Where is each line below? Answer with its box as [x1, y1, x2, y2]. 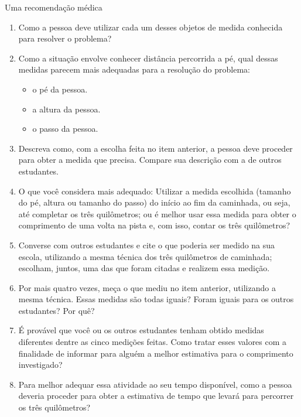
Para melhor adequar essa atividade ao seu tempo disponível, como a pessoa [18, 378, 292, 390]
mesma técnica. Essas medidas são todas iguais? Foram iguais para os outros [18, 293, 294, 305]
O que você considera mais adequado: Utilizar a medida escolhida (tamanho [18, 184, 291, 197]
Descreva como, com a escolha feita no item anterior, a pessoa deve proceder [18, 142, 293, 154]
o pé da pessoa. [32, 83, 88, 95]
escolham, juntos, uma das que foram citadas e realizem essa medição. [18, 262, 270, 274]
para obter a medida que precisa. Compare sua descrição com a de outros [18, 153, 282, 166]
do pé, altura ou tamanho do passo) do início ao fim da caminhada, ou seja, [18, 196, 290, 208]
